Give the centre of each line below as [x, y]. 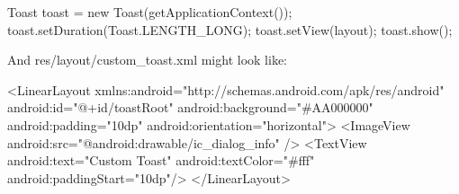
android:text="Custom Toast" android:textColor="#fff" [161, 160]
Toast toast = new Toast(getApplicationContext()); [150, 12]
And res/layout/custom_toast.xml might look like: [147, 60]
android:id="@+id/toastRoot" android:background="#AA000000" [190, 107]
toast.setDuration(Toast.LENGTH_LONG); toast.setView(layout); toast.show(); [230, 29]
